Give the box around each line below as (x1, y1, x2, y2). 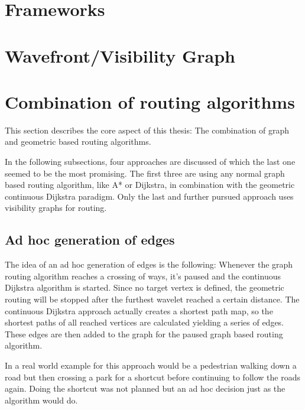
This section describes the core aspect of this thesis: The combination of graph (5, 123, 289, 136)
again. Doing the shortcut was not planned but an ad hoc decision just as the (5, 382, 285, 395)
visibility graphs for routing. (5, 201, 107, 214)
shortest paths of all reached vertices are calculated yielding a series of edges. (5, 316, 284, 328)
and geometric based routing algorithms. (5, 135, 151, 148)
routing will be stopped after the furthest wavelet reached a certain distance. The (5, 293, 300, 305)
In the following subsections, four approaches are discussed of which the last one (5, 155, 296, 168)
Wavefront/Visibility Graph (5, 43, 235, 67)
